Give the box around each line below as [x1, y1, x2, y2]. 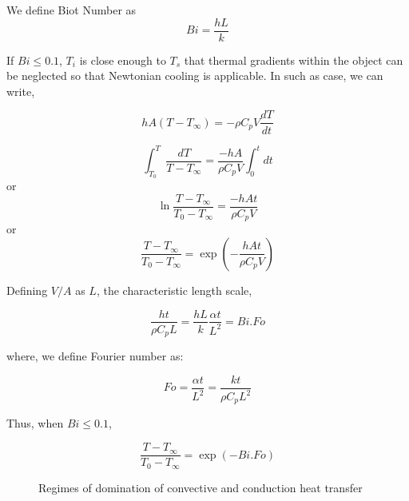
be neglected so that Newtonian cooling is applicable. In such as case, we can [6, 67, 383, 84]
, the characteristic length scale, [96, 281, 252, 298]
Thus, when [6, 415, 64, 431]
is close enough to [79, 51, 166, 68]
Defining [6, 281, 48, 298]
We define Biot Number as [6, 2, 137, 18]
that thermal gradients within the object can [184, 51, 403, 68]
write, [6, 82, 35, 99]
